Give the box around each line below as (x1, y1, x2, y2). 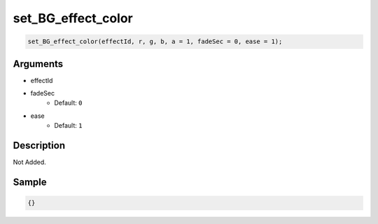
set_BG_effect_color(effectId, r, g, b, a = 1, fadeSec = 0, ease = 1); (27, 38, 283, 45)
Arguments (13, 58, 64, 70)
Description (13, 140, 66, 151)
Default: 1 (54, 121, 83, 130)
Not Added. (13, 158, 47, 167)
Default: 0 (54, 98, 83, 107)
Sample (13, 176, 47, 188)
